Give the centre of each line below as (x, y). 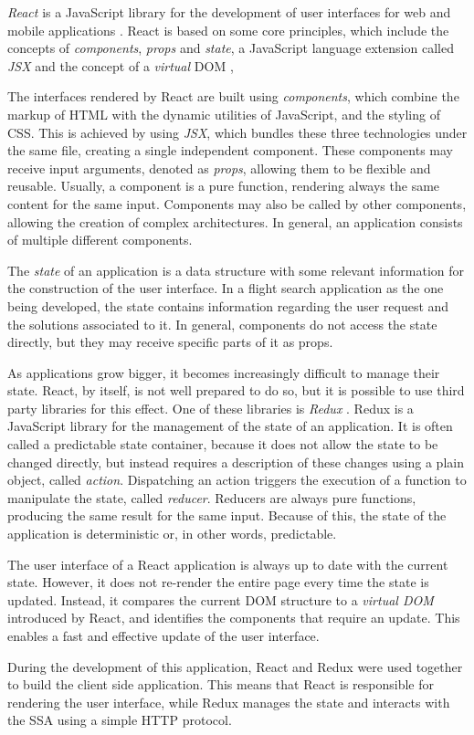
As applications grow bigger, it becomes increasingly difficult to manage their (224, 372)
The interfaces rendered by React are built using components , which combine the (233, 96)
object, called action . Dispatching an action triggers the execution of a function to (237, 480)
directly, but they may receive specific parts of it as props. (170, 342)
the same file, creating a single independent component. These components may (230, 150)
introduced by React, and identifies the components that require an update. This (234, 618)
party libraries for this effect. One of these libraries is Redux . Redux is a (211, 408)
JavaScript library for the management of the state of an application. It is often (230, 426)
